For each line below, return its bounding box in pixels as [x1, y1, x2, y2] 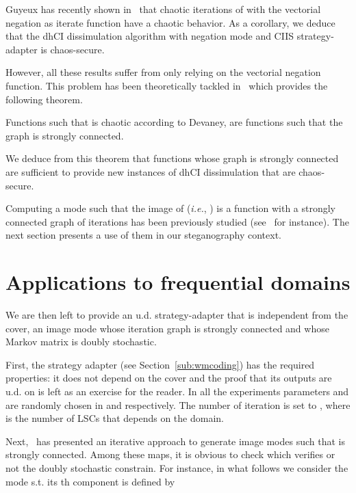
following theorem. [5, 92, 83, 106]
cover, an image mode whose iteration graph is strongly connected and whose [5, 321, 329, 335]
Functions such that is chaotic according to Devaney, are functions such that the [5, 115, 343, 129]
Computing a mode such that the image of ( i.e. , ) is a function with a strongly [5, 201, 336, 215]
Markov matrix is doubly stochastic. [5, 334, 157, 349]
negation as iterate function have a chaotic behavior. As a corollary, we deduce [5, 15, 335, 29]
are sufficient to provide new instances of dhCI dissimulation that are [5, 164, 296, 178]
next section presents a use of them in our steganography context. [5, 228, 281, 242]
